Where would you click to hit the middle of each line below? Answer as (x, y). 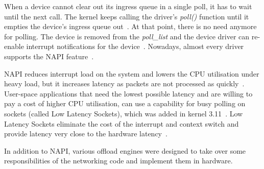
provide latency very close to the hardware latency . (86, 134)
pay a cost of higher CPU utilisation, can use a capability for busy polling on (125, 103)
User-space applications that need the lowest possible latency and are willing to (128, 93)
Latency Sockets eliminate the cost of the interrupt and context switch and (122, 123)
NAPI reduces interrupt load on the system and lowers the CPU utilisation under (132, 73)
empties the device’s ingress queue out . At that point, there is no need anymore (130, 26)
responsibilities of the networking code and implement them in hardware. (118, 161)
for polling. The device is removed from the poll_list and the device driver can (127, 36)
